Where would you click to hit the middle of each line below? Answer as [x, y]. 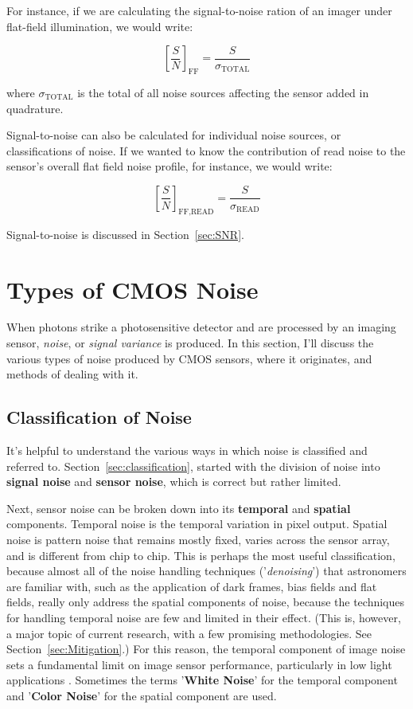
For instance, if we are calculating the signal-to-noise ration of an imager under [199, 10]
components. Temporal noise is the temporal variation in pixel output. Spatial [197, 524]
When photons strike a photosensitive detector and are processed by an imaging [201, 327]
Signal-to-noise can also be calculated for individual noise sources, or [174, 135]
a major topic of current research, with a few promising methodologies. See [189, 633]
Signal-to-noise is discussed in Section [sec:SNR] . [125, 234]
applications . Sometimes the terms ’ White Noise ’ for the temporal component [202, 680]
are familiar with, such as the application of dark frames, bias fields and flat [192, 586]
